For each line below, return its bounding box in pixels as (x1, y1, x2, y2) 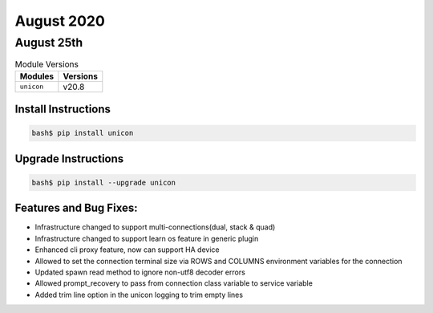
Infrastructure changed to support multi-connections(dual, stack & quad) (34, 222, 276, 232)
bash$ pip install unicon (31, 128, 134, 138)
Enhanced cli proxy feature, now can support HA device (34, 245, 220, 254)
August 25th (14, 35, 83, 50)
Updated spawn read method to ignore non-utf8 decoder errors (34, 267, 246, 277)
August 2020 (14, 12, 106, 30)
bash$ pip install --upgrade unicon (31, 177, 176, 187)
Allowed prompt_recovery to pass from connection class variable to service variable (34, 278, 313, 288)
